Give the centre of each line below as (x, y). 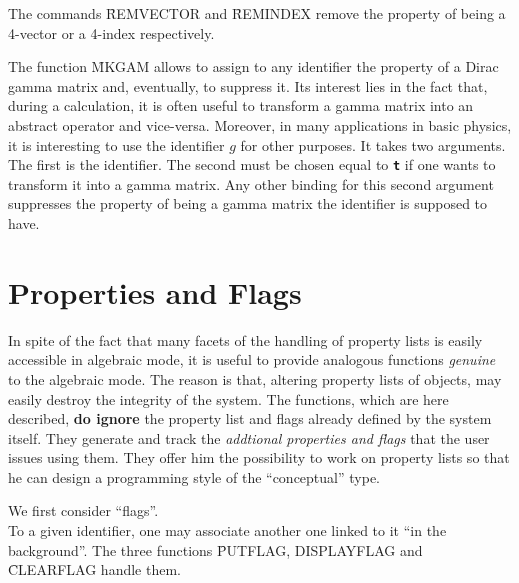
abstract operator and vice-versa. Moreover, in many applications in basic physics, (260, 124)
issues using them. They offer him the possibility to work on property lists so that (259, 457)
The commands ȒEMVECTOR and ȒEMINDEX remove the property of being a (257, 13)
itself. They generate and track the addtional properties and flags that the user (249, 437)
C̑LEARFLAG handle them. (94, 569)
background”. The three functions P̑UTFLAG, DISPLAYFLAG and (215, 549)
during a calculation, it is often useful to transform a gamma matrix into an (241, 105)
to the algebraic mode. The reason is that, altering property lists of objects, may (255, 378)
